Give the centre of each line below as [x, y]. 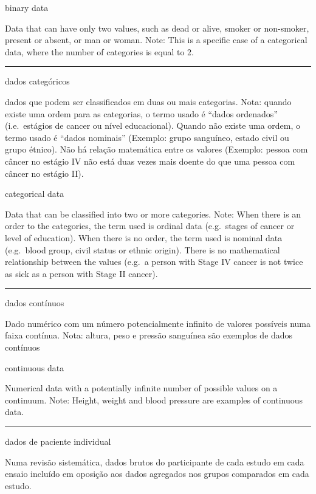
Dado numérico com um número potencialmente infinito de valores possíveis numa [158, 323]
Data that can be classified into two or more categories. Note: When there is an [153, 214]
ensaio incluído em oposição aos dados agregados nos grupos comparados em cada [157, 474]
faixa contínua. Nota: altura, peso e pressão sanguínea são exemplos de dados [149, 335]
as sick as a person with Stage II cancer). [81, 273]
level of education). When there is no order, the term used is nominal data [144, 237]
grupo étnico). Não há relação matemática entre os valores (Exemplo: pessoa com [156, 149]
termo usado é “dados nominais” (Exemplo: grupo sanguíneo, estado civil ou [147, 137]
